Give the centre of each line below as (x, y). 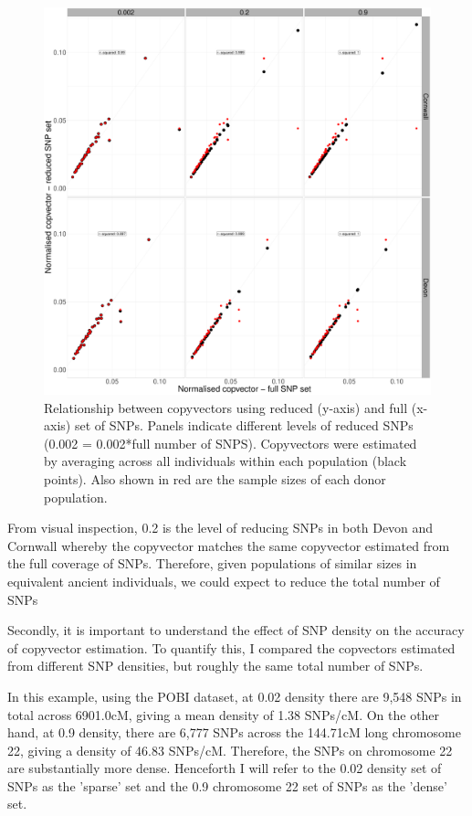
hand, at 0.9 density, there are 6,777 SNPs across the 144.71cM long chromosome (234, 732)
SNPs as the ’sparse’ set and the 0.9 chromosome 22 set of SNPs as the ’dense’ (227, 785)
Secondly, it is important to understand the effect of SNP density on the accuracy (236, 630)
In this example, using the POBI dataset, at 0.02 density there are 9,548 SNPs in (235, 696)
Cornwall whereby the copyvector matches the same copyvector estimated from (229, 545)
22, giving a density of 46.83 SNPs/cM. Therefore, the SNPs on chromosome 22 (230, 750)
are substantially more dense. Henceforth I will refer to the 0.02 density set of (225, 768)
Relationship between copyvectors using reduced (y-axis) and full (226, 407)
